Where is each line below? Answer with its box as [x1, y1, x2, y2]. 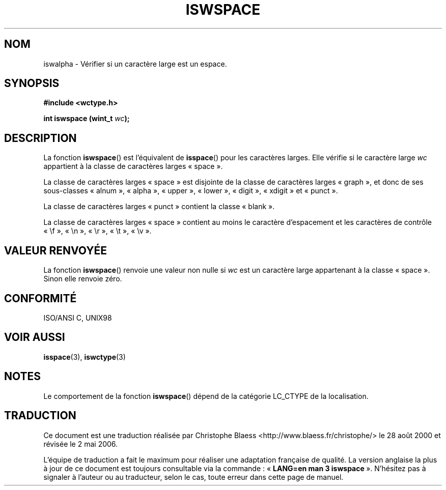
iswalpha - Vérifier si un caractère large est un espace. [43, 59, 227, 68]
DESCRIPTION [4, 131, 77, 145]
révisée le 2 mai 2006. [43, 439, 118, 448]
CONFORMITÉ [4, 292, 77, 305]
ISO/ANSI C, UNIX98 [43, 313, 112, 322]
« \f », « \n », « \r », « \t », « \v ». [43, 226, 152, 236]
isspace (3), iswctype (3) [43, 352, 126, 361]
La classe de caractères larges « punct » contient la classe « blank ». [43, 202, 275, 211]
